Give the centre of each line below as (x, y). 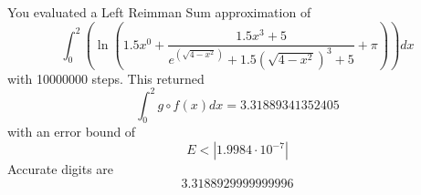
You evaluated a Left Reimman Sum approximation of (159, 12)
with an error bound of (72, 132)
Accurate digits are (61, 169)
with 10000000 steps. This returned (106, 78)
